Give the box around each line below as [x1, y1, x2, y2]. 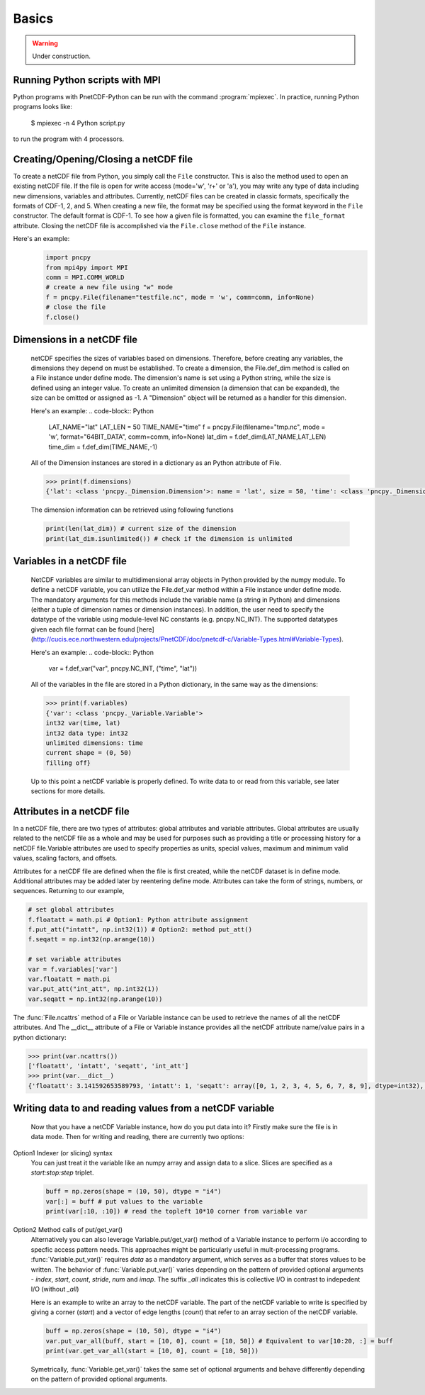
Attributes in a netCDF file [13, 805, 130, 817]
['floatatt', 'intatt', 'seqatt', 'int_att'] [28, 1062, 189, 1070]
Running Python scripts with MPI [13, 74, 161, 86]
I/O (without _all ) [30, 1285, 79, 1294]
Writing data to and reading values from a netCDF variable [13, 1102, 275, 1114]
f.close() [45, 313, 80, 321]
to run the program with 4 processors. [13, 135, 125, 143]
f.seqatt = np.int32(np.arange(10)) [28, 936, 156, 943]
